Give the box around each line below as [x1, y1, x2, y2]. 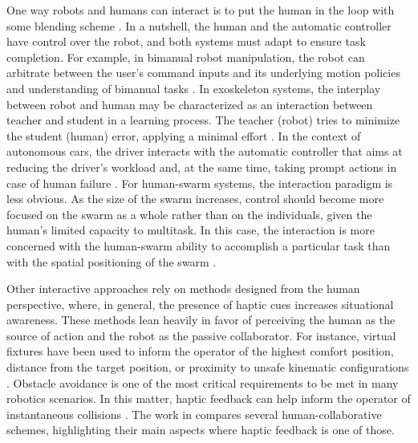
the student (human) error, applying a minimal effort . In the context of [6, 127, 361, 144]
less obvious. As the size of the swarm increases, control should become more [6, 190, 384, 207]
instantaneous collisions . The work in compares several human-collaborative [6, 405, 382, 422]
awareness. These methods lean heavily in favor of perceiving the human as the [6, 311, 396, 328]
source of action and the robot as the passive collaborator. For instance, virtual [6, 327, 396, 343]
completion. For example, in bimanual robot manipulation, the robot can [6, 48, 365, 65]
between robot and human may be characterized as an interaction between [6, 96, 373, 112]
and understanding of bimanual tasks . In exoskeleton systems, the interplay [6, 79, 381, 96]
